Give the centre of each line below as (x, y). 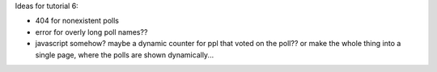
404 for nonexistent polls (77, 21)
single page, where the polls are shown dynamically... (125, 55)
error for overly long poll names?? (91, 32)
